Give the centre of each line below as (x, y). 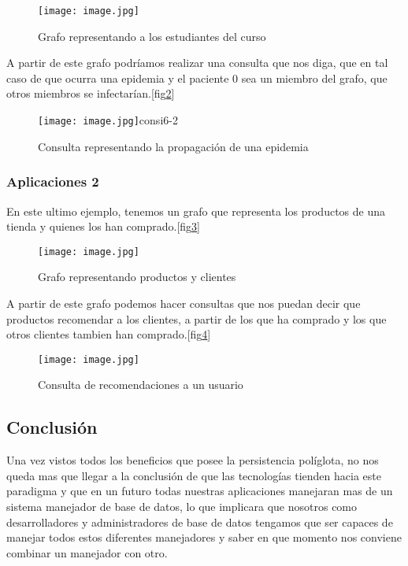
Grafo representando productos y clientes (137, 277)
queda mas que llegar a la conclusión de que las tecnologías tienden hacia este (194, 475)
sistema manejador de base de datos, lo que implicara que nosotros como (182, 506)
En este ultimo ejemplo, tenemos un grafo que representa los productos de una (196, 211)
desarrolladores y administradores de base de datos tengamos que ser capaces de (200, 522)
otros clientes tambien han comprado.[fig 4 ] (109, 334)
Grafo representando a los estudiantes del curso (152, 36)
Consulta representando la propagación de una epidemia (173, 146)
